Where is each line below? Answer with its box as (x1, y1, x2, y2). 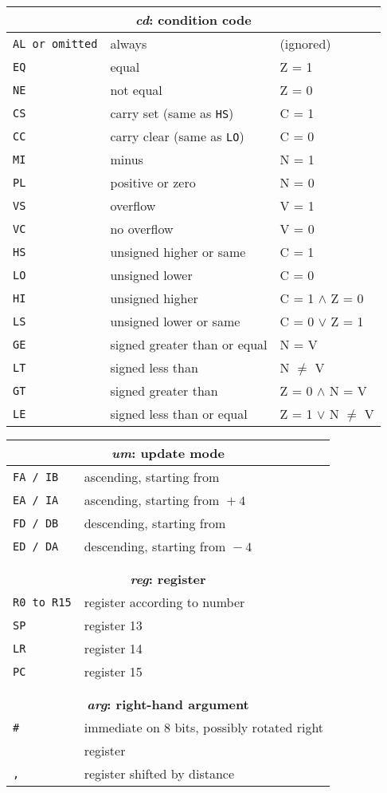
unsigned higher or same (110, 243, 246, 261)
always (110, 34, 147, 53)
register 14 (84, 639, 143, 657)
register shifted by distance (84, 764, 235, 783)
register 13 (84, 616, 143, 634)
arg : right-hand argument (87, 695, 249, 713)
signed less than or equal (110, 404, 248, 423)
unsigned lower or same (110, 312, 240, 330)
